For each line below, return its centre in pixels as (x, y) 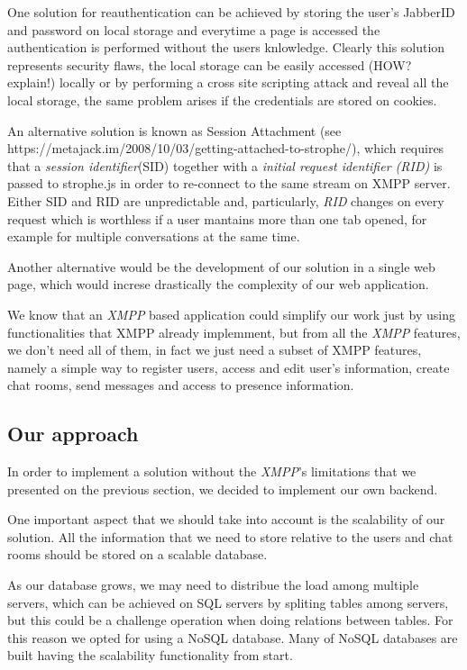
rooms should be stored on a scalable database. (137, 554)
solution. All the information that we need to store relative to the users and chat (230, 536)
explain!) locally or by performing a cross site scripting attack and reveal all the (228, 82)
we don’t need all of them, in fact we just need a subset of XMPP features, (215, 350)
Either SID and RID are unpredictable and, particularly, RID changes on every (226, 200)
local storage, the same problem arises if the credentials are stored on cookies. (222, 100)
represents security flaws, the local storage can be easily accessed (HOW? (210, 64)
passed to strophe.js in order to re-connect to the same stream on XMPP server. (229, 183)
